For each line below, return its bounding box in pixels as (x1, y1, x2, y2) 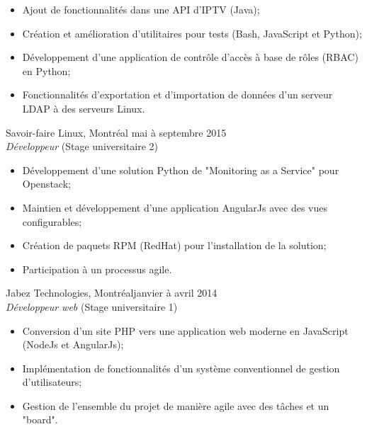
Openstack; (22, 176, 71, 191)
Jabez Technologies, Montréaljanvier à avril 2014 (6, 285, 218, 300)
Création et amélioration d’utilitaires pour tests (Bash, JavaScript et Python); (22, 25, 362, 40)
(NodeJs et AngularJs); (22, 337, 124, 352)
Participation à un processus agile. (22, 261, 172, 276)
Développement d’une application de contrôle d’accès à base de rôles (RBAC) (22, 50, 358, 64)
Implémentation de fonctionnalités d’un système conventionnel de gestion (22, 360, 340, 375)
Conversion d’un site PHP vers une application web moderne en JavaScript (22, 323, 349, 338)
